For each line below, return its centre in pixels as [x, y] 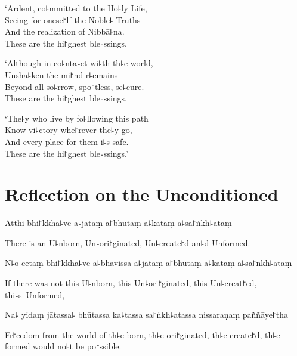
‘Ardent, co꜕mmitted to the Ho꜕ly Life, [76, 8]
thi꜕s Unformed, [35, 294]
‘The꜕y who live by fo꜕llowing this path [77, 118]
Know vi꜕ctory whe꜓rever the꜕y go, [69, 130]
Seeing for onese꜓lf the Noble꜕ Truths [73, 19]
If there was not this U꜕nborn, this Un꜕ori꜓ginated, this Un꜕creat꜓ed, [131, 283]
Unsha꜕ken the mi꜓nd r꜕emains [61, 74]
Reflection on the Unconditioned [142, 194]
